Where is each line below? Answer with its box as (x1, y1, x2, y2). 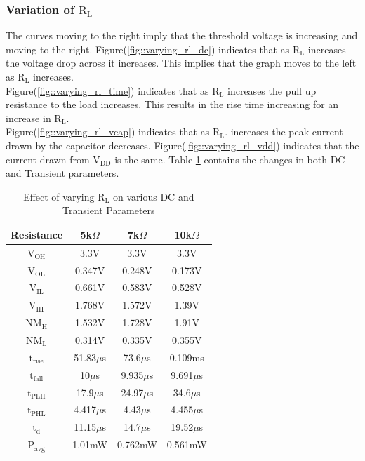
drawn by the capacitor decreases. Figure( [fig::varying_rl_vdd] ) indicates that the (6, 138, 359, 152)
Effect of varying (23, 189, 95, 203)
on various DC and (113, 189, 194, 203)
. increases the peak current (225, 124, 343, 139)
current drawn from (6, 152, 90, 166)
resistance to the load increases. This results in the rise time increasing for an (6, 97, 339, 112)
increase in (6, 110, 51, 125)
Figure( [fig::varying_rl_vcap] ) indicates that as (6, 124, 210, 139)
